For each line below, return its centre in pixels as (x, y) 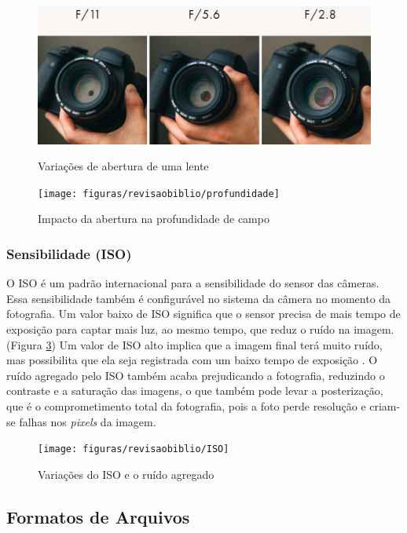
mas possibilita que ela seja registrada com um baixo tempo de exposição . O (192, 360)
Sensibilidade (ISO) (69, 253)
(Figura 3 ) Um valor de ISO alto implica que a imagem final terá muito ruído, (194, 344)
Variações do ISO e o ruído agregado (126, 474)
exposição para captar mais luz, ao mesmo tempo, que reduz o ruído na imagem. (200, 329)
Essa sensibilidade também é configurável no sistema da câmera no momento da (199, 298)
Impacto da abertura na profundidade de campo (154, 219)
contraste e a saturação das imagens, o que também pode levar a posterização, (195, 391)
